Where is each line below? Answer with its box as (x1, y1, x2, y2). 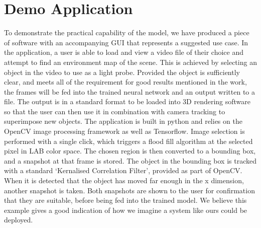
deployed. (4, 214, 33, 225)
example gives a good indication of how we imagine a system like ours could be (4, 204, 247, 215)
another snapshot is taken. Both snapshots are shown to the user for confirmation (4, 185, 255, 195)
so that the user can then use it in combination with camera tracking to (4, 106, 225, 116)
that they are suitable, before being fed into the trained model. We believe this (4, 195, 247, 205)
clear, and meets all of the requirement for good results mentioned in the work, (4, 77, 247, 87)
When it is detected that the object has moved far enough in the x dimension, (4, 175, 244, 186)
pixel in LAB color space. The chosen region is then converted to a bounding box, (4, 145, 256, 156)
